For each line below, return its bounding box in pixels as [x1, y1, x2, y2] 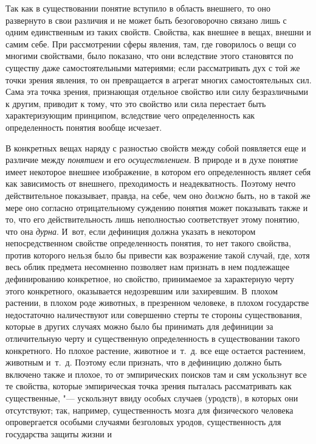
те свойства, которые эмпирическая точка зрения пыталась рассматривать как [5, 380, 292, 392]
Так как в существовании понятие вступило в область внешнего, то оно [5, 2, 271, 14]
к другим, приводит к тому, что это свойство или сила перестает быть [5, 97, 266, 109]
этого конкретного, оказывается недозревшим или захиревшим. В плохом [5, 284, 278, 297]
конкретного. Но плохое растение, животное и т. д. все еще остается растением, [5, 344, 306, 356]
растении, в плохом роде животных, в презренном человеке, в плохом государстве [5, 296, 309, 309]
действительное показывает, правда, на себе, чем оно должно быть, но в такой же [5, 189, 311, 201]
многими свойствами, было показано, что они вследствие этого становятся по [5, 49, 294, 62]
